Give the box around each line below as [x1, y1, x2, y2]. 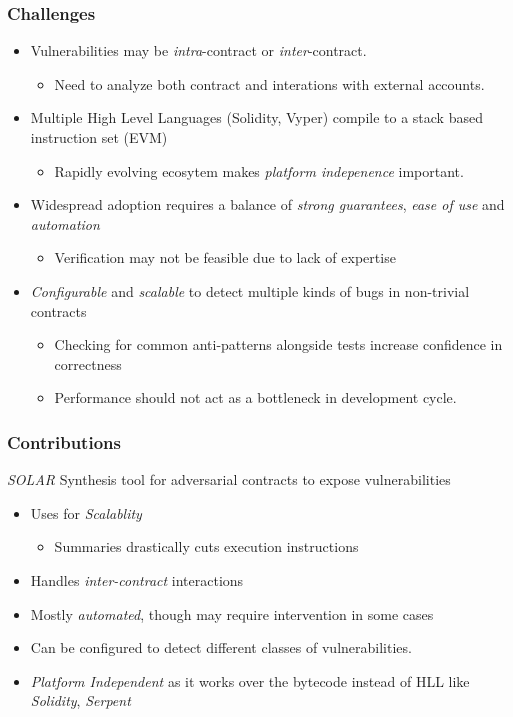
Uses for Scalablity [30, 502, 142, 523]
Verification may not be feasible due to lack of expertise [54, 247, 396, 268]
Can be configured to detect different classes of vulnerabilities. [30, 637, 412, 658]
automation [30, 213, 100, 234]
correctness [54, 353, 122, 374]
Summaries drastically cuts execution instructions [54, 536, 359, 557]
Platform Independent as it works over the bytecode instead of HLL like [30, 670, 470, 691]
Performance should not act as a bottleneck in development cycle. [54, 387, 457, 408]
